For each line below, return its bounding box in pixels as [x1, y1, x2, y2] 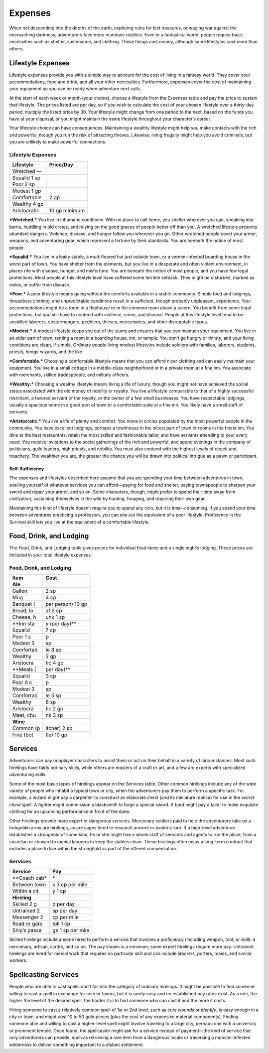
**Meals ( [12, 665, 36, 672]
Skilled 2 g [12, 901, 37, 908]
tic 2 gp [45, 705, 64, 712]
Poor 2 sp [12, 181, 35, 188]
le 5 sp [45, 692, 62, 699]
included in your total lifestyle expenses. [9, 552, 92, 558]
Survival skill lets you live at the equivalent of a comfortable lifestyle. [9, 519, 150, 525]
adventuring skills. [9, 772, 47, 778]
